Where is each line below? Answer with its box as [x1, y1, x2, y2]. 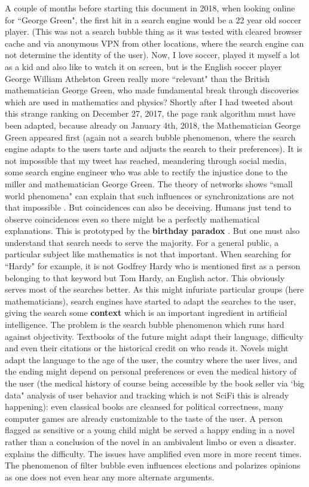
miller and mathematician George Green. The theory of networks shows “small [5, 177, 293, 190]
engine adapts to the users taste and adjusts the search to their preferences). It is [5, 142, 302, 155]
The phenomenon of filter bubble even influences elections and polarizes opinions [5, 459, 301, 471]
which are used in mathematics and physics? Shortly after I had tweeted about [5, 95, 293, 108]
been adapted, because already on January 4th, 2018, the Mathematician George [5, 118, 301, 131]
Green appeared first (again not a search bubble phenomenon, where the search [5, 130, 296, 143]
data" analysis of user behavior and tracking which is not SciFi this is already [5, 388, 289, 401]
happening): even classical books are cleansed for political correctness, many [5, 400, 284, 413]
